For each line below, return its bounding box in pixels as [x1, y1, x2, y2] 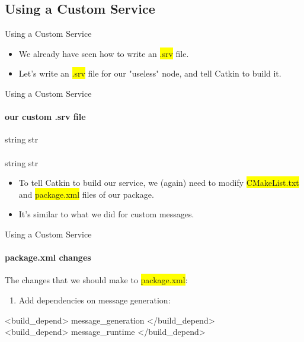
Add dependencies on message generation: [18, 293, 171, 306]
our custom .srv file [5, 110, 86, 123]
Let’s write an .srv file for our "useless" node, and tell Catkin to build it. [18, 67, 281, 80]
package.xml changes [5, 251, 91, 264]
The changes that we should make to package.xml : [5, 274, 188, 286]
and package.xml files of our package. [18, 188, 154, 200]
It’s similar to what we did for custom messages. [18, 208, 194, 220]
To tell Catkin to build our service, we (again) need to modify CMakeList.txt [18, 176, 299, 189]
